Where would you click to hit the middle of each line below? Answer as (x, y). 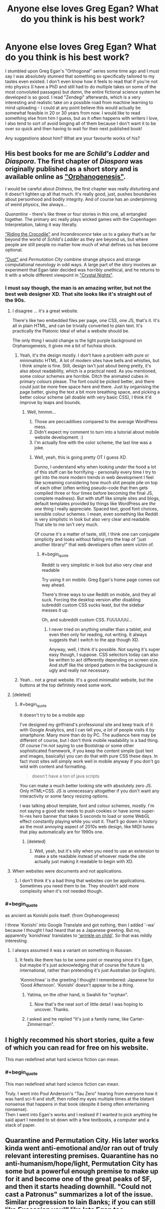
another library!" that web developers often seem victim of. (94, 545)
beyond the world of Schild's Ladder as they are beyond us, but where (77, 239)
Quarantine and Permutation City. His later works (82, 1140)
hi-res (26, 816)
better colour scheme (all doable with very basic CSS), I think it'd (85, 397)
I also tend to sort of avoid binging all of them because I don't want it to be (81, 123)
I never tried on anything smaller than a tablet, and (100, 629)
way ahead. (53, 585)
